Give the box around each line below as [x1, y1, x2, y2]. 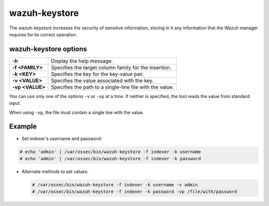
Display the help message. [50, 57, 113, 64]
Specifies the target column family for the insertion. [50, 64, 172, 71]
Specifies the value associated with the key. [50, 77, 154, 84]
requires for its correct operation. [9, 31, 78, 37]
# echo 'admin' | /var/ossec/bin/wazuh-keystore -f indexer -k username [19, 149, 201, 154]
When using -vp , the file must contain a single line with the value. [9, 109, 144, 115]
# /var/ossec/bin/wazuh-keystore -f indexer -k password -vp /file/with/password [32, 189, 238, 195]
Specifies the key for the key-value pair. [50, 70, 144, 77]
